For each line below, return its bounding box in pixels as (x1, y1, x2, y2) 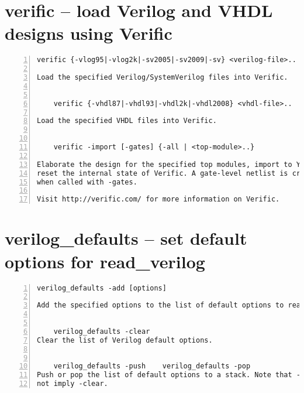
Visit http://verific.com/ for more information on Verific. (37, 195, 280, 204)
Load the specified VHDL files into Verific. (37, 117, 217, 125)
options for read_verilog (5, 249, 205, 273)
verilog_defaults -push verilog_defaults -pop (53, 362, 251, 371)
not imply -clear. (37, 380, 108, 388)
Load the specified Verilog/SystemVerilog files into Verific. (37, 73, 288, 82)
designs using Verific (5, 21, 172, 45)
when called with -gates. (37, 177, 137, 186)
